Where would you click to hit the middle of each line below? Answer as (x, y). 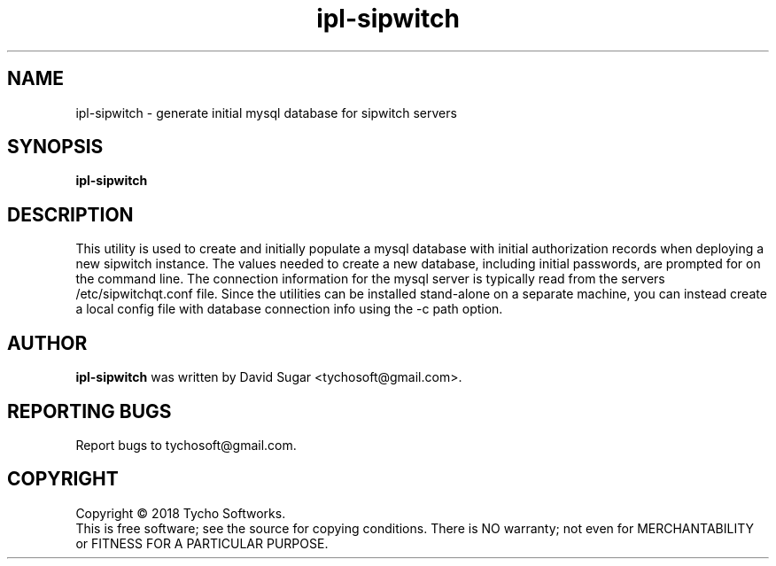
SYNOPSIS (55, 147)
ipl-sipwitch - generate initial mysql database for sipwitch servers (266, 112)
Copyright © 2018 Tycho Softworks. (181, 513)
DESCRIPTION (70, 214)
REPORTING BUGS (89, 411)
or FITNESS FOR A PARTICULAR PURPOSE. (202, 543)
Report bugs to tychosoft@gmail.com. (186, 445)
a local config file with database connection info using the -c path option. (289, 309)
